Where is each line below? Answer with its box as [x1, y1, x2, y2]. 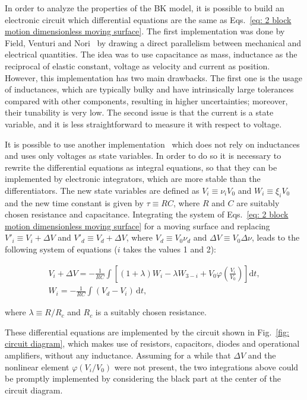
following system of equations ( [5, 243, 118, 255]
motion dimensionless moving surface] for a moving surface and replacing [5, 219, 270, 232]
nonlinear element [5, 360, 69, 373]
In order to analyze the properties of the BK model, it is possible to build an [5, 2, 284, 14]
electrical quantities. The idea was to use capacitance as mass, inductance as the [5, 48, 297, 60]
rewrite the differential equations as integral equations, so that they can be [5, 161, 277, 173]
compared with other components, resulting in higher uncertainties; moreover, [5, 94, 288, 107]
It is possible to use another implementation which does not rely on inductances [5, 137, 300, 150]
